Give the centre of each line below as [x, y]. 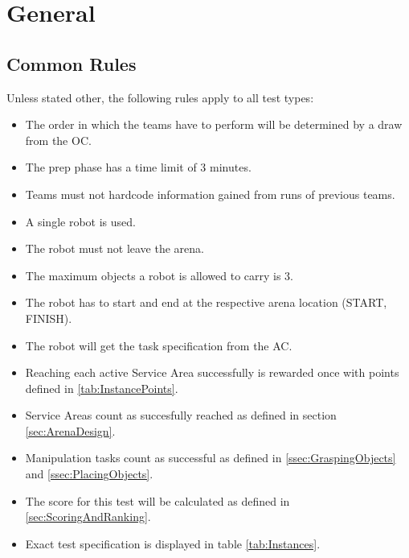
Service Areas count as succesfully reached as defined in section [181, 415]
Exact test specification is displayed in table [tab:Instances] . [173, 543]
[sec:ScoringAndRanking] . [88, 517]
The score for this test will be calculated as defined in [157, 500]
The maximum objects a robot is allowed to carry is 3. [159, 275]
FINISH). [49, 318]
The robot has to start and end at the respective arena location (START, [206, 302]
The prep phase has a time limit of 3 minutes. [138, 167]
